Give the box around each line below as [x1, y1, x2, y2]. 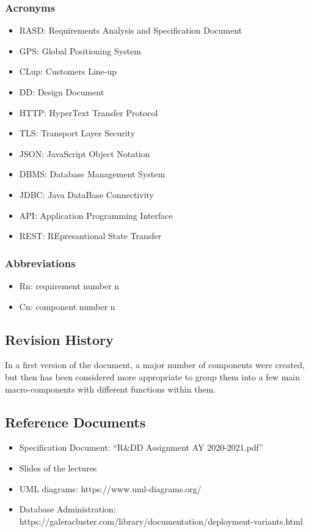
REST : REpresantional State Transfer [19, 229, 162, 242]
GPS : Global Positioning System [19, 44, 141, 57]
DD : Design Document [19, 86, 104, 98]
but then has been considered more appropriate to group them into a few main [5, 370, 300, 383]
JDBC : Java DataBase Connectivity [19, 188, 154, 201]
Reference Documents [5, 412, 146, 431]
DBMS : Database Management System [19, 168, 165, 180]
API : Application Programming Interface [19, 209, 173, 221]
